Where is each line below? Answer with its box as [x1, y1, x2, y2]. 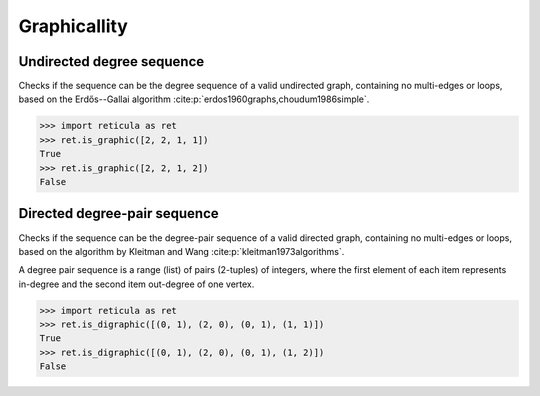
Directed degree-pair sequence [18, 205, 219, 222]
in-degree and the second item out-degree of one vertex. [18, 278, 255, 290]
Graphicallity [18, 15, 129, 37]
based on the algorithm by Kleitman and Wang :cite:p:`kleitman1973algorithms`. [18, 245, 345, 257]
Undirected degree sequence [18, 53, 205, 70]
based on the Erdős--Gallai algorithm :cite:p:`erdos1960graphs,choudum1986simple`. [18, 93, 370, 105]
